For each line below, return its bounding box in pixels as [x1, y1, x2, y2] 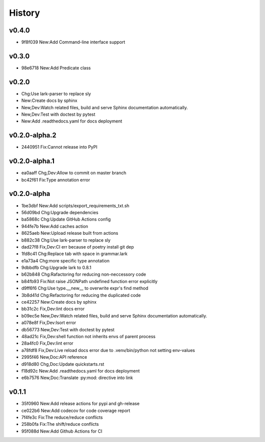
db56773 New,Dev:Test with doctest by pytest [21, 326, 115, 332]
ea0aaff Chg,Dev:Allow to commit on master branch [21, 170, 127, 176]
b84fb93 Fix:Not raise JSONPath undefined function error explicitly [21, 278, 158, 284]
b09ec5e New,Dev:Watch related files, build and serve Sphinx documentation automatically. [21, 313, 207, 318]
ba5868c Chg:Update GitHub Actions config [21, 217, 111, 222]
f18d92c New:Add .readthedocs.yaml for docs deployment [21, 368, 140, 374]
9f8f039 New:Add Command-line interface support [21, 39, 125, 45]
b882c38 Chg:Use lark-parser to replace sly [21, 237, 111, 243]
